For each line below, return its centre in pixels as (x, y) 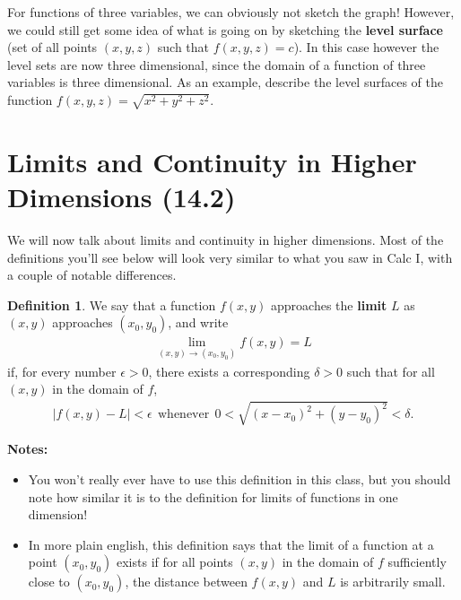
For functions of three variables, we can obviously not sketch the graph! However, (231, 12)
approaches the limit (329, 304)
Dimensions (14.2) (122, 197)
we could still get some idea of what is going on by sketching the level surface (225, 29)
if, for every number (62, 371)
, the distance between (186, 582)
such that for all (391, 371)
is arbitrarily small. (393, 582)
